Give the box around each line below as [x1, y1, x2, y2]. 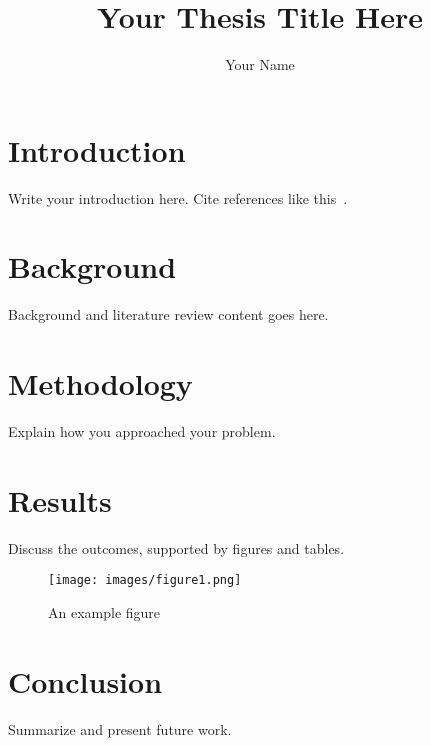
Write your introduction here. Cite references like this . [8, 187, 348, 208]
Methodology [8, 363, 193, 404]
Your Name [225, 54, 295, 75]
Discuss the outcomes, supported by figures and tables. [8, 537, 345, 558]
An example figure [48, 602, 161, 623]
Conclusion [8, 660, 163, 701]
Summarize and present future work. [8, 718, 232, 739]
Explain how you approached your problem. [8, 421, 276, 442]
